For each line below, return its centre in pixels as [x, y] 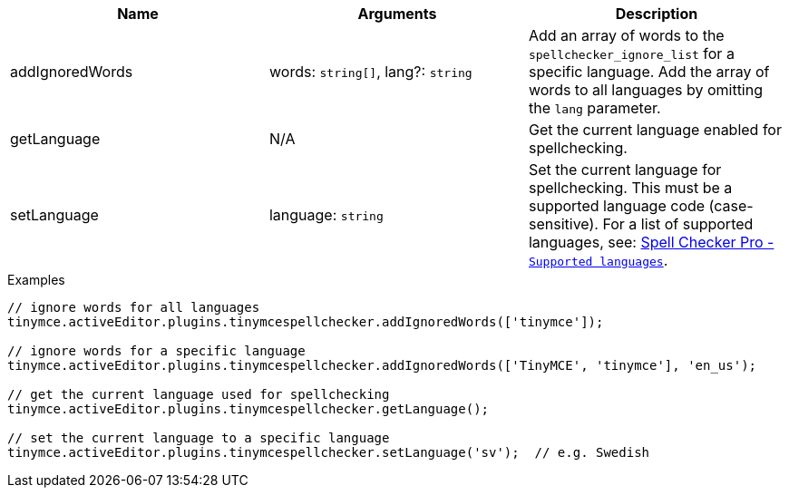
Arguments [397, 14]
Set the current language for [625, 170]
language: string [326, 215]
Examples [36, 280]
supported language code [617, 206]
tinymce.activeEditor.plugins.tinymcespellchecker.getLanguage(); [248, 409]
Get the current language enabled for [655, 130]
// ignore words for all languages [134, 307]
